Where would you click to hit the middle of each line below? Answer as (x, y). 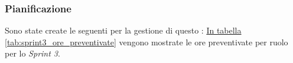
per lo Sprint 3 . (32, 53)
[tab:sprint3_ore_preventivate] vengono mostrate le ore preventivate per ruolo (146, 42)
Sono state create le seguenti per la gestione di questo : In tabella (123, 30)
